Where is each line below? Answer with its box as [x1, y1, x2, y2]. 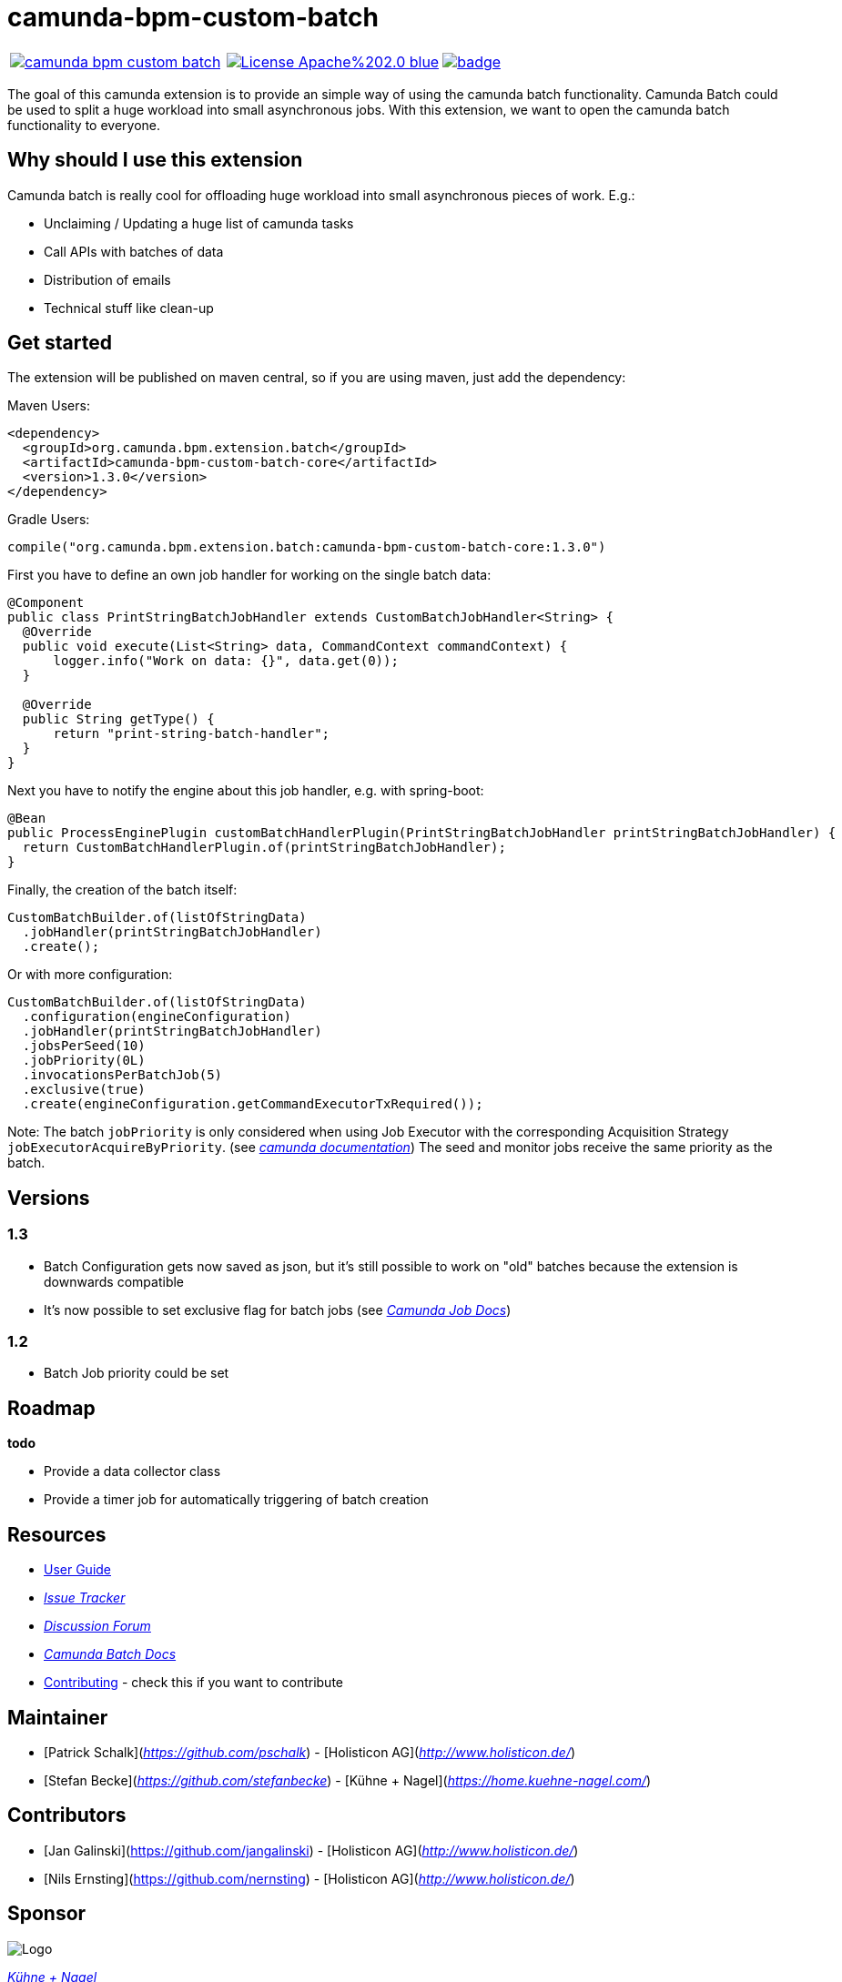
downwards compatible [44, 1273, 185, 1289]
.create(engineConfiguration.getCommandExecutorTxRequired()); [22, 1097, 483, 1112]
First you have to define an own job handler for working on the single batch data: [7, 567, 492, 583]
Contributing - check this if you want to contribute [44, 1674, 343, 1691]
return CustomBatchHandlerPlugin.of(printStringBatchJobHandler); [22, 840, 506, 855]
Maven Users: [7, 398, 90, 414]
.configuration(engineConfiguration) [22, 1009, 291, 1025]
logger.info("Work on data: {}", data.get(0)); [53, 653, 399, 669]
